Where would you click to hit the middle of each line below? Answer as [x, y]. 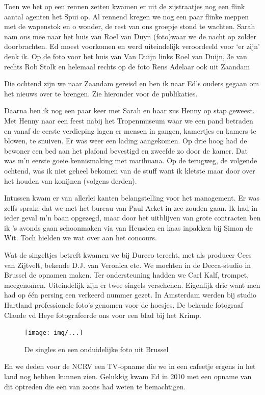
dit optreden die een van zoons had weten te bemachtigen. [95, 386]
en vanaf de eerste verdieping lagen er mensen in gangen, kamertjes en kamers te [130, 130]
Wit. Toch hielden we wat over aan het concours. [81, 238]
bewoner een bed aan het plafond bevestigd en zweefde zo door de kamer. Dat [126, 150]
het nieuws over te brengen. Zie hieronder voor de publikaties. [101, 93]
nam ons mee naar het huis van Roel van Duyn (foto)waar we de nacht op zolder [130, 36]
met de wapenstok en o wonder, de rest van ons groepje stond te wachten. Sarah [130, 26]
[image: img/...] [54, 333]
